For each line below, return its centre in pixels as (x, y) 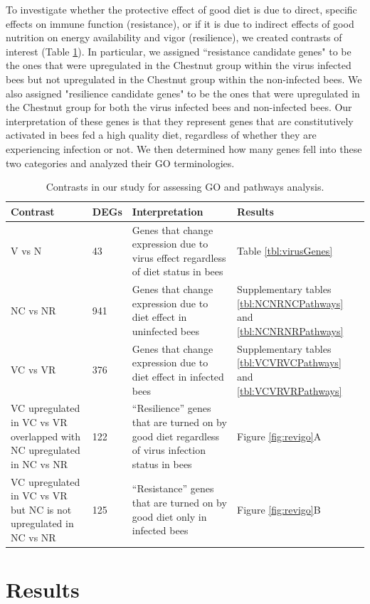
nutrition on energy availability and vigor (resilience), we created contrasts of (174, 37)
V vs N (26, 250)
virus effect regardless (179, 257)
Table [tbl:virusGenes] (285, 250)
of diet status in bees (178, 271)
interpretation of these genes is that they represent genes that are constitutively (180, 121)
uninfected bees (165, 330)
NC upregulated (46, 450)
